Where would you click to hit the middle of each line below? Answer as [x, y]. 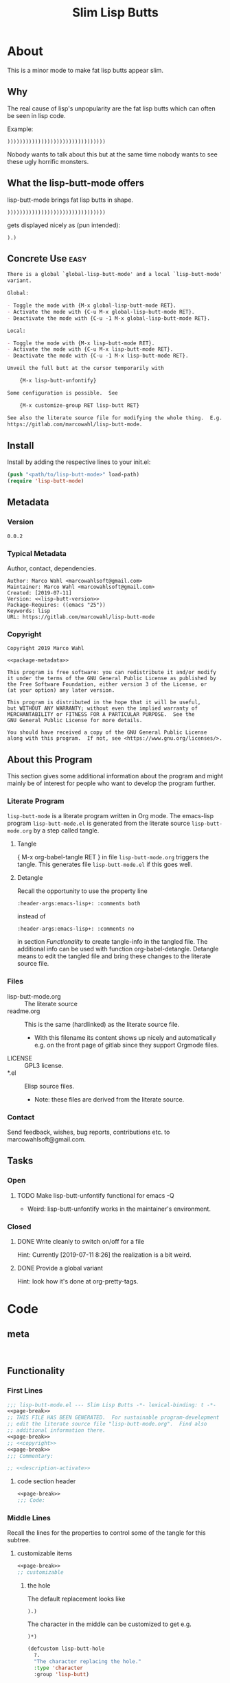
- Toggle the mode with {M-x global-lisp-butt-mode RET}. [92, 305]
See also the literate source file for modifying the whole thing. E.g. [115, 418]
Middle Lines [29, 1518]
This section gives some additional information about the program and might [115, 776]
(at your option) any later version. [61, 690]
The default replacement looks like [76, 1599]
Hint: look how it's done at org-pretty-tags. [78, 1281]
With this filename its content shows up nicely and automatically [125, 1037]
